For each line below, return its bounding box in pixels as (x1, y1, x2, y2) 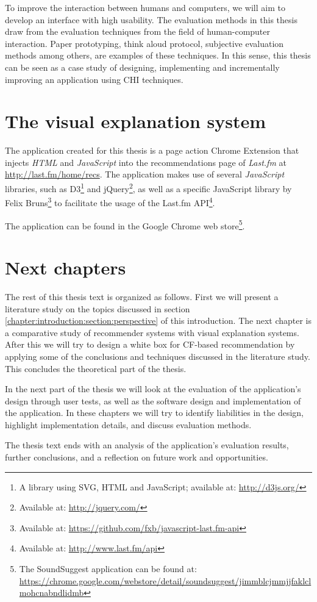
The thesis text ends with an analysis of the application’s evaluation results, (5, 439, 289, 451)
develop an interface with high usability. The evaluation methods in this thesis (5, 13, 297, 26)
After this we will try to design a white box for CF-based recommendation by (5, 338, 295, 351)
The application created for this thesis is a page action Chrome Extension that (5, 144, 299, 157)
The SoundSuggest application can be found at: (19, 562, 197, 575)
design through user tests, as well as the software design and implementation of (5, 394, 301, 407)
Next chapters (5, 255, 126, 279)
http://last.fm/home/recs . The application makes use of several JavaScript (5, 168, 285, 181)
